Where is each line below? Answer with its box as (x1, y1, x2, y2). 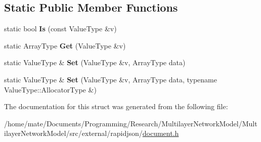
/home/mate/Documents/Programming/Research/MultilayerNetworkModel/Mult (4, 118, 257, 128)
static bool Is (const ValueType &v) (4, 23, 117, 34)
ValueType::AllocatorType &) (4, 84, 97, 94)
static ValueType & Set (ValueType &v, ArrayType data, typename (4, 74, 217, 84)
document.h (142, 128, 179, 138)
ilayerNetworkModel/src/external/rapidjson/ (4, 128, 143, 138)
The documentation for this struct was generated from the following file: (4, 101, 228, 112)
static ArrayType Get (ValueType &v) (4, 40, 126, 51)
